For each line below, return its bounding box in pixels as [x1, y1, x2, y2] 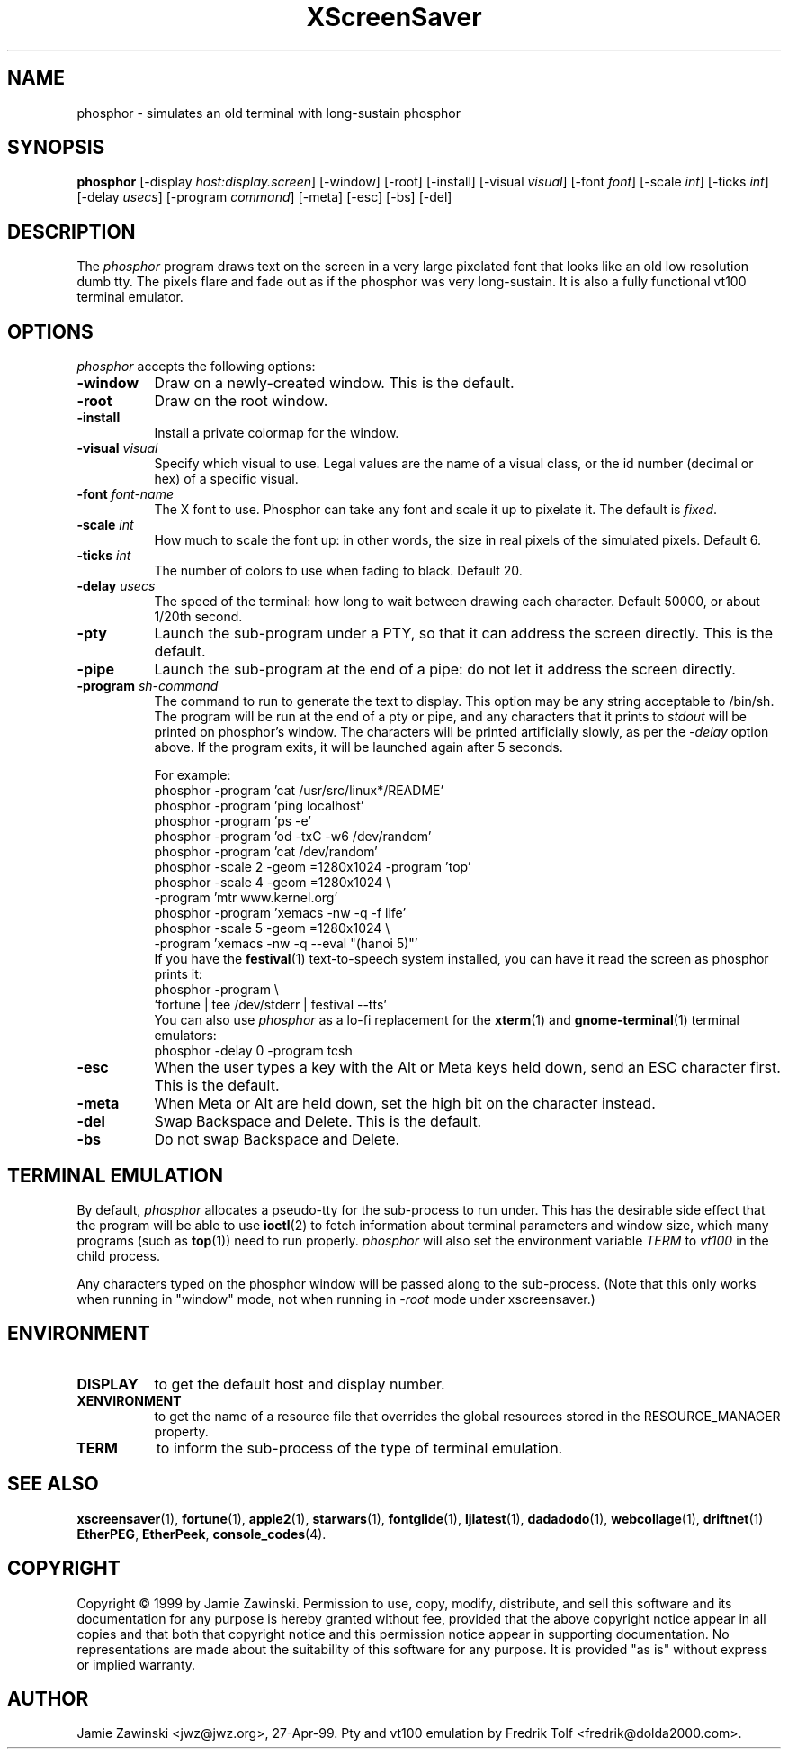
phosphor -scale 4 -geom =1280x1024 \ [154, 874, 391, 891]
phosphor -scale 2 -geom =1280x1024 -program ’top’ [154, 859, 471, 875]
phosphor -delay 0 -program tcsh [154, 1043, 353, 1059]
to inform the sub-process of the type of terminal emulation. [156, 1438, 563, 1457]
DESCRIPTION [7, 220, 136, 243]
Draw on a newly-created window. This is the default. [154, 374, 515, 393]
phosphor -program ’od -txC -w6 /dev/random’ [154, 828, 432, 845]
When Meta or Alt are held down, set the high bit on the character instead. [154, 1094, 656, 1113]
